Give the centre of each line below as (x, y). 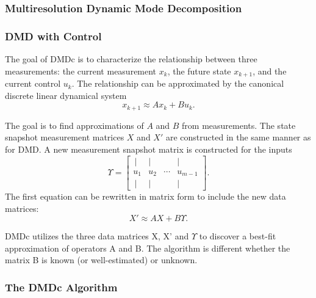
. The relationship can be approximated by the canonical (178, 83)
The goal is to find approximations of (74, 125)
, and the (270, 71)
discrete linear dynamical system (66, 95)
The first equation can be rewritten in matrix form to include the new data (145, 196)
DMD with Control (53, 36)
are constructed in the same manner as (238, 137)
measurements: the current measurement (81, 71)
